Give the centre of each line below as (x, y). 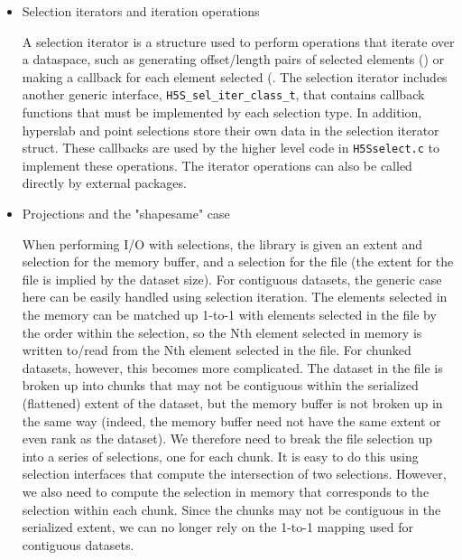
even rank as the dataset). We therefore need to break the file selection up (227, 439)
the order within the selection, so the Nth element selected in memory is (222, 332)
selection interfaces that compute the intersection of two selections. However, (234, 474)
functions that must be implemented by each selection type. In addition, (222, 112)
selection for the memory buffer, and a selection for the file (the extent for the (238, 261)
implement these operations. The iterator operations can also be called (217, 165)
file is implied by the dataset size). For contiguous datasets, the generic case (232, 279)
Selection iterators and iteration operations (141, 11)
